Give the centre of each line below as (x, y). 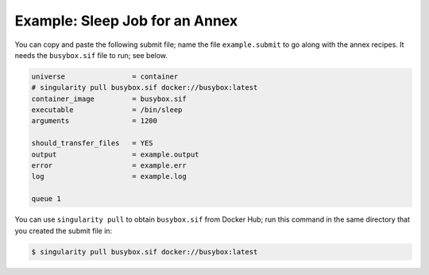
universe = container (105, 76)
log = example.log (109, 176)
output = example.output (115, 154)
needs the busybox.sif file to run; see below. (91, 55)
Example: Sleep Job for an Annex (126, 21)
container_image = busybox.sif (109, 99)
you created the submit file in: (64, 230)
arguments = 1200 (95, 121)
